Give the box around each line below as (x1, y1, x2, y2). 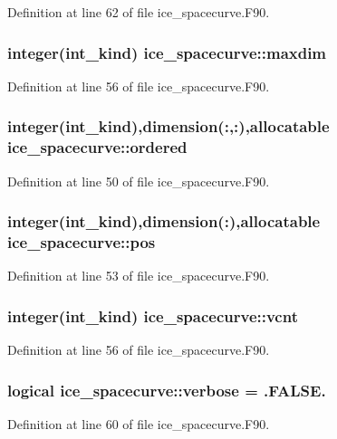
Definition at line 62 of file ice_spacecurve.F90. (7, 3, 270, 21)
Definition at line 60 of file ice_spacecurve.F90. (7, 414, 270, 433)
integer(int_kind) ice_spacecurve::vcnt (7, 304, 298, 327)
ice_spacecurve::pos (7, 230, 156, 253)
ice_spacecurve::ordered (7, 136, 188, 158)
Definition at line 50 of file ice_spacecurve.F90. (7, 171, 270, 190)
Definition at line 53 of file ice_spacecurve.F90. (7, 266, 270, 285)
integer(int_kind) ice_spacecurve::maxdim (7, 41, 327, 63)
